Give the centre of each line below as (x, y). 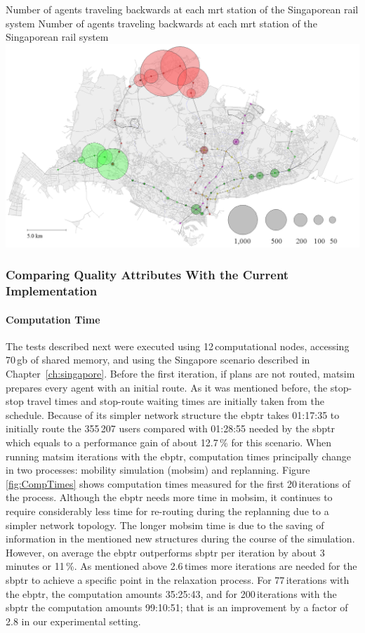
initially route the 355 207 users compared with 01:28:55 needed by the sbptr (171, 428)
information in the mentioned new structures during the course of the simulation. (180, 539)
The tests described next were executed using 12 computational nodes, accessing (178, 346)
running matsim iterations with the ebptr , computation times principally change (179, 456)
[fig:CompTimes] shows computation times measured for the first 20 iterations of (178, 483)
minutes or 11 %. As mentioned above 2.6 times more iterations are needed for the (181, 566)
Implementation (52, 291)
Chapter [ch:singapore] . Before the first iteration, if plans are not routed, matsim (180, 374)
